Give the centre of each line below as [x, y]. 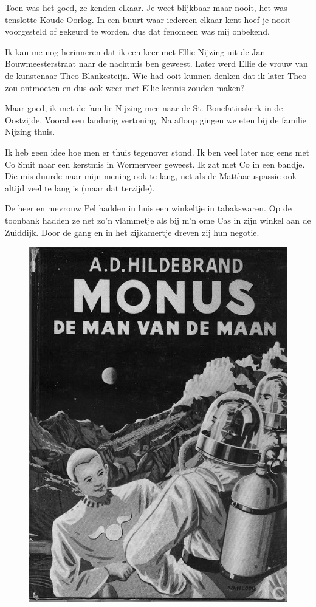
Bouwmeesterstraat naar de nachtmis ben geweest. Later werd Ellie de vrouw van [156, 63]
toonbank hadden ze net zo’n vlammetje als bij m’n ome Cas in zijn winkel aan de [158, 220]
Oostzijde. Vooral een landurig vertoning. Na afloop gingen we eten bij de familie [156, 119]
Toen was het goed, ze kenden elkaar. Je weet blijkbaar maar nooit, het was [146, 7]
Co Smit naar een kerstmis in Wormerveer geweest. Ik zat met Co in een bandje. [155, 164]
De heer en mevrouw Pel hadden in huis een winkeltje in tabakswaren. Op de [148, 208]
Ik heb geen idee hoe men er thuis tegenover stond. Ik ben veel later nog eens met [157, 152]
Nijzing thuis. [30, 132]
